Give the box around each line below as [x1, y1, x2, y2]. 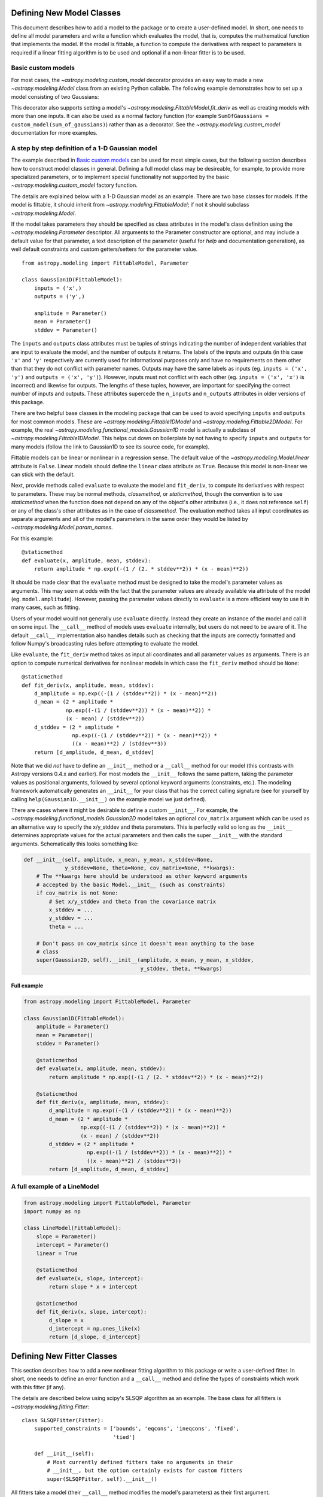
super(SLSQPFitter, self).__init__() [47, 1475, 158, 1482]
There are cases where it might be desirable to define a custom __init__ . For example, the [11, 807, 239, 814]
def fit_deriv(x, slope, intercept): [36, 1308, 147, 1316]
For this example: [11, 535, 54, 542]
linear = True [36, 1250, 78, 1257]
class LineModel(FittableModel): [23, 1225, 122, 1232]
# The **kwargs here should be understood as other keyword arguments [36, 873, 248, 880]
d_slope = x [48, 1317, 84, 1323]
